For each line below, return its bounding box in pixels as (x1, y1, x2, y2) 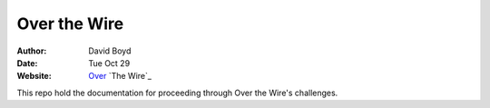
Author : (16, 45, 47, 56)
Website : (16, 71, 52, 82)
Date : (16, 57, 38, 68)
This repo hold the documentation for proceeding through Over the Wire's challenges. (16, 87, 338, 98)
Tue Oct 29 (88, 57, 131, 68)
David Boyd (88, 45, 132, 56)
